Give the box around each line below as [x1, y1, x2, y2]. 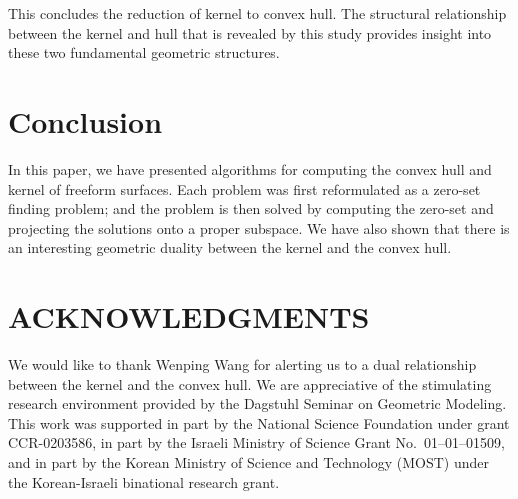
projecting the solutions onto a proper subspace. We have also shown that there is [8, 217, 510, 238]
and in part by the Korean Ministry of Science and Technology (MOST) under [8, 451, 489, 472]
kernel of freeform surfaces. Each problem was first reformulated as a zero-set [8, 178, 481, 199]
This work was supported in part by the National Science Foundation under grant [8, 412, 510, 433]
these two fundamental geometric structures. [8, 42, 280, 63]
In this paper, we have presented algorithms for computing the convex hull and [8, 158, 492, 179]
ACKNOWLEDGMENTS [8, 296, 370, 337]
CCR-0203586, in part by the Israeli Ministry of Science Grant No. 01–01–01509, [8, 432, 505, 453]
